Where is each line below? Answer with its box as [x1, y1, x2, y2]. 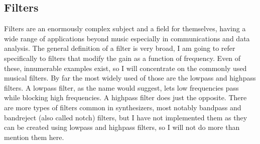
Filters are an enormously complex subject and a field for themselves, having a [4, 23, 246, 34]
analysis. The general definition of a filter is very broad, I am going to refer [4, 43, 235, 53]
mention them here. [4, 131, 64, 142]
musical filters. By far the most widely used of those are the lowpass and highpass [4, 73, 256, 83]
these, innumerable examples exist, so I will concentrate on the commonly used [4, 62, 247, 73]
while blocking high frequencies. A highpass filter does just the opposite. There [4, 92, 247, 103]
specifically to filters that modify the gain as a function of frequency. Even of [4, 52, 241, 63]
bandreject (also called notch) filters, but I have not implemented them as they [4, 112, 247, 122]
